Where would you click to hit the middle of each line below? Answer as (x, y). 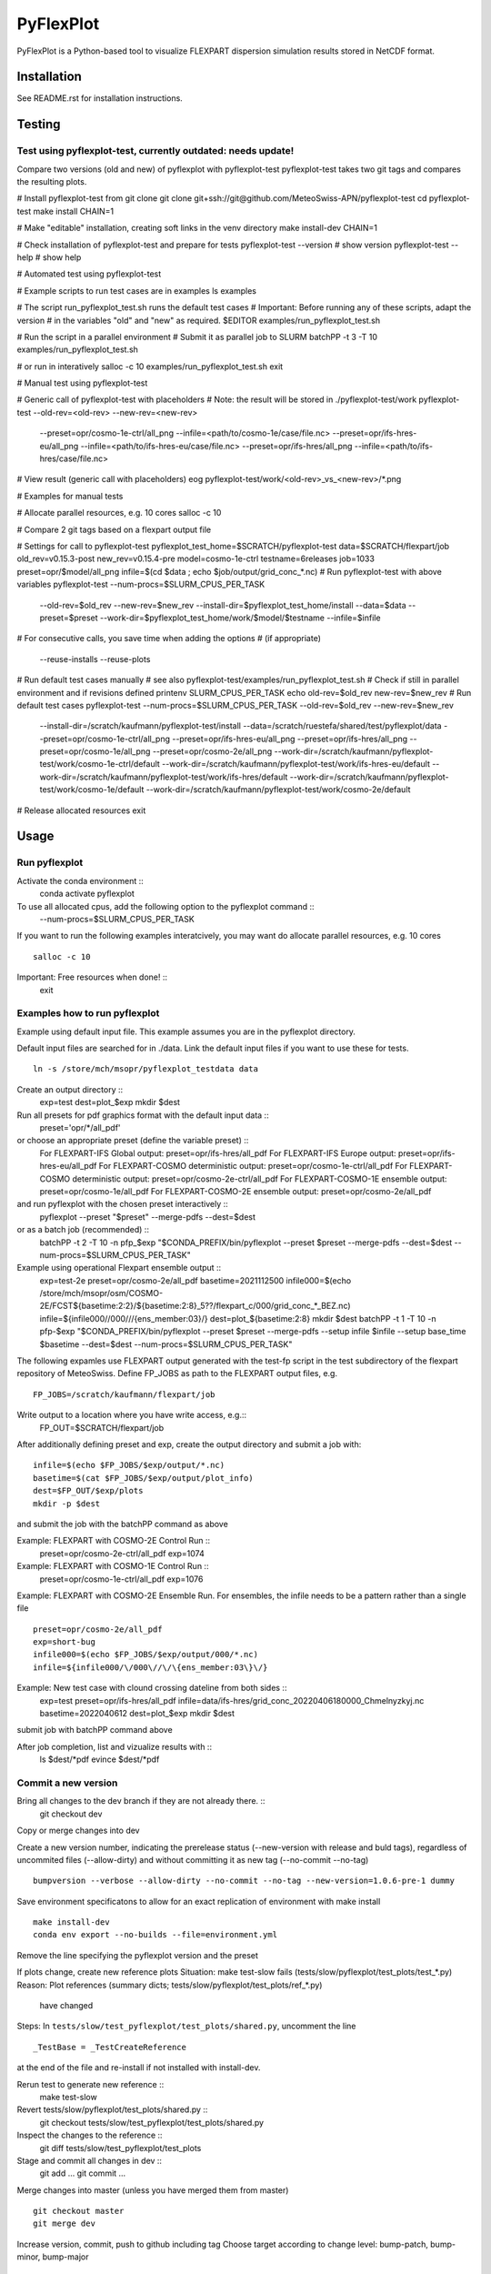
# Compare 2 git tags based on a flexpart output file (114, 529)
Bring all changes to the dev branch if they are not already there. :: (141, 1801)
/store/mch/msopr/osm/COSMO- (101, 1293)
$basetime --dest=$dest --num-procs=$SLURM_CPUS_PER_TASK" (166, 1344)
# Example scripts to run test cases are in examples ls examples (137, 290)
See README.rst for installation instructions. (100, 98)
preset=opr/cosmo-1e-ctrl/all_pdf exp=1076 (121, 1579)
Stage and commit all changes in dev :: (90, 2160)
